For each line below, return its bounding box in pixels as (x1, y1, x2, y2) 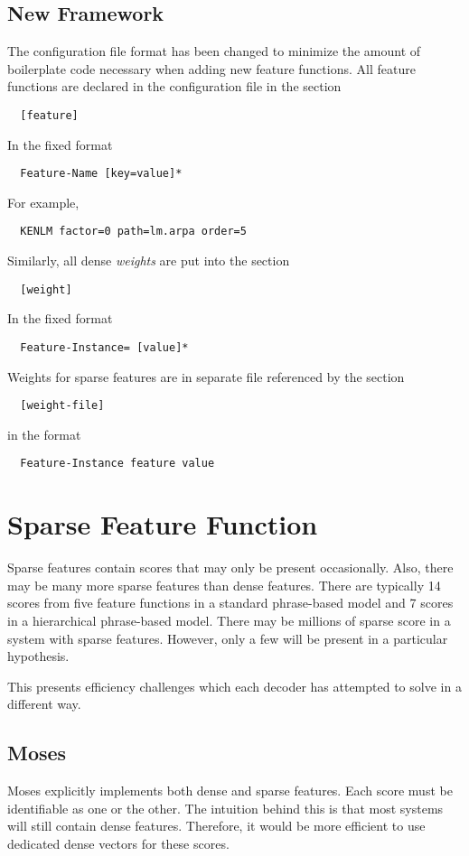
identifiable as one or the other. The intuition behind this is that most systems (7, 798, 444, 817)
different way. (7, 694, 81, 713)
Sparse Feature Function (7, 506, 318, 543)
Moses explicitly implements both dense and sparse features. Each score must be (7, 781, 453, 800)
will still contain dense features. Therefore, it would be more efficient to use (7, 816, 426, 835)
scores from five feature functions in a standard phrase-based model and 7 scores (7, 593, 454, 612)
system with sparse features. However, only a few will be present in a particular (7, 628, 448, 647)
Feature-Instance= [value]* (20, 340, 189, 354)
